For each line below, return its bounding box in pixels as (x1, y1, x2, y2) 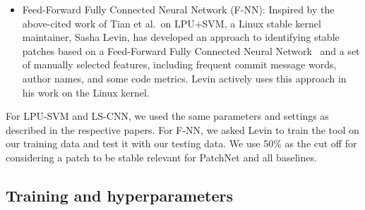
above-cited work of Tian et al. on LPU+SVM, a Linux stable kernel (22, 16, 321, 30)
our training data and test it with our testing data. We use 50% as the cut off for (6, 136, 357, 151)
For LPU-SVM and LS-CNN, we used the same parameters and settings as (6, 109, 329, 123)
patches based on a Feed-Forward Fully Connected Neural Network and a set (22, 43, 360, 58)
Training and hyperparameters (6, 184, 234, 206)
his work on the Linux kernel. (22, 85, 150, 99)
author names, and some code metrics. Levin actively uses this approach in (22, 70, 347, 85)
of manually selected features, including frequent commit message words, (22, 57, 337, 72)
